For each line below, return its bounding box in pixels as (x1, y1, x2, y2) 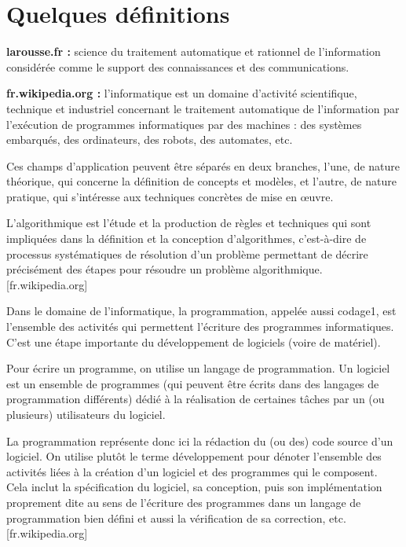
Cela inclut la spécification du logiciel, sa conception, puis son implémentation (6, 479, 382, 495)
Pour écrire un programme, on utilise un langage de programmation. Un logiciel (6, 360, 390, 376)
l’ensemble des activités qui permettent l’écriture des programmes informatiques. (6, 318, 394, 335)
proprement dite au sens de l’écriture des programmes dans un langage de (6, 494, 361, 510)
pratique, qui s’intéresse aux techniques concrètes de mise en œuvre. (6, 188, 334, 204)
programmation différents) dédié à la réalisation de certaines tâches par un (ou (6, 391, 385, 407)
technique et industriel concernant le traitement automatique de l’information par (6, 100, 400, 116)
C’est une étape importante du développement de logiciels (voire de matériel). (6, 333, 381, 350)
